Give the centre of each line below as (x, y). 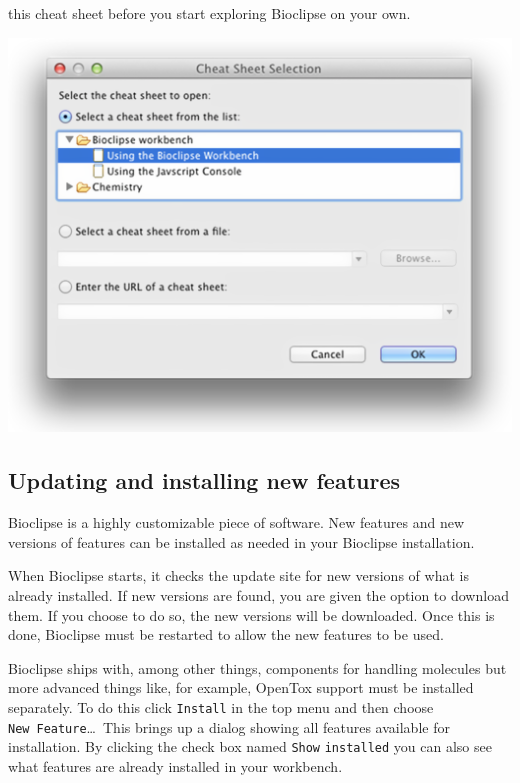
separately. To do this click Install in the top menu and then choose (221, 706)
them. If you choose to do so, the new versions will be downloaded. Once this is (251, 614)
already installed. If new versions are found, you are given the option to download (258, 594)
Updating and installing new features (204, 480)
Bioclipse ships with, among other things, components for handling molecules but (257, 667)
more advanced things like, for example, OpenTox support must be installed (241, 687)
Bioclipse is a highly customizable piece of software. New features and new (236, 522)
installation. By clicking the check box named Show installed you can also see (250, 746)
